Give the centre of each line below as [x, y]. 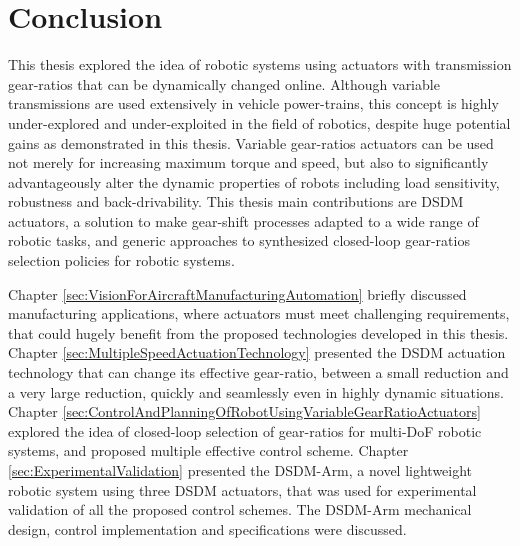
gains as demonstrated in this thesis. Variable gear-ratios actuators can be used [251, 142]
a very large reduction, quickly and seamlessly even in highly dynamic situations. [256, 391]
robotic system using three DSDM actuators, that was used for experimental [242, 489]
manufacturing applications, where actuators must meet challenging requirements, [259, 313]
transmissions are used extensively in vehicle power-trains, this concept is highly [253, 103]
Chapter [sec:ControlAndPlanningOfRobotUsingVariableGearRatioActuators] [244, 411]
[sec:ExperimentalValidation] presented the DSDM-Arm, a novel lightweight [240, 470]
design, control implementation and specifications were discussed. [207, 528]
